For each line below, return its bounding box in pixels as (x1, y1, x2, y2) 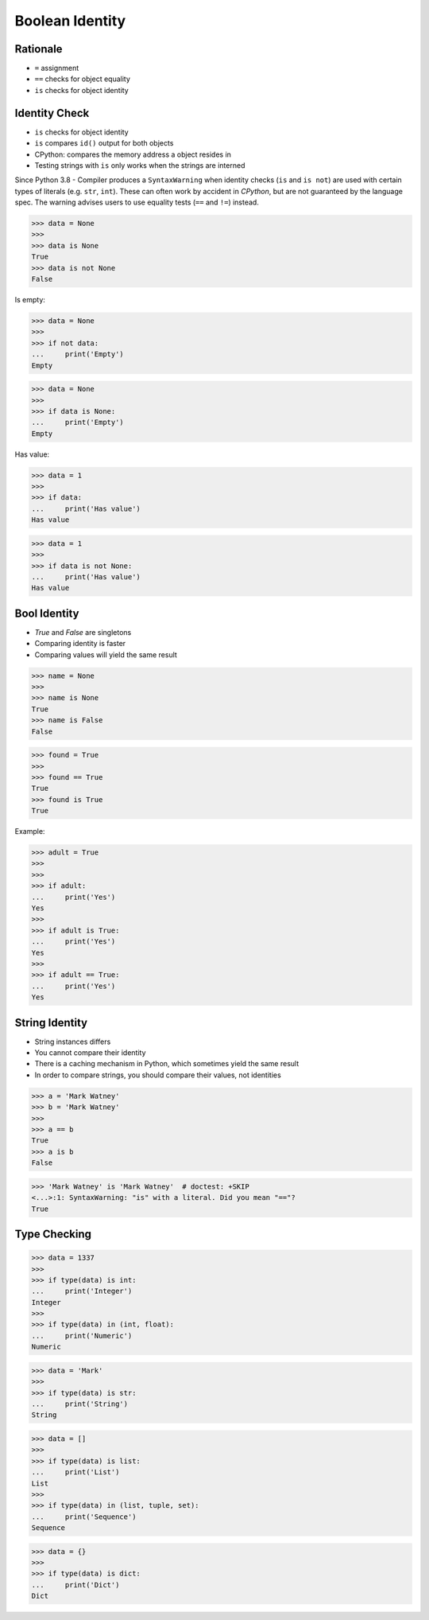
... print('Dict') (31, 1580, 120, 1589)
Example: (14, 827, 45, 836)
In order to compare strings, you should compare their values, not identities (34, 1070, 281, 1080)
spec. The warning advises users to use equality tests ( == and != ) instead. (14, 197, 260, 207)
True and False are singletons (34, 627, 132, 637)
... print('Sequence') (31, 1512, 137, 1521)
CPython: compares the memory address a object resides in (34, 150, 232, 159)
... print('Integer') (31, 1287, 133, 1296)
